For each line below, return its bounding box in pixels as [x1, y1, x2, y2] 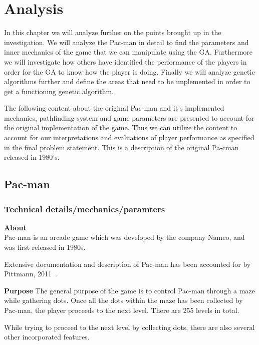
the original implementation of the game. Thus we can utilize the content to [4, 122, 237, 133]
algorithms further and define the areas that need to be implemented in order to [4, 76, 250, 87]
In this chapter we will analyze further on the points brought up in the [4, 27, 221, 38]
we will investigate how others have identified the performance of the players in [4, 56, 247, 67]
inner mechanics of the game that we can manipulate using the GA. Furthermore [4, 47, 253, 57]
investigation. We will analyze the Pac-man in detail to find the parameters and [4, 37, 249, 47]
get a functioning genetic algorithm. [4, 86, 114, 96]
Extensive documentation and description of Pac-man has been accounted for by [4, 258, 251, 269]
